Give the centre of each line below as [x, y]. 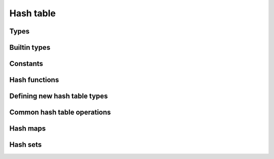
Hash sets [26, 145]
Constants [26, 64]
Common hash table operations [60, 113]
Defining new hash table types [59, 96]
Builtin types [30, 47]
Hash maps [28, 129]
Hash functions [34, 80]
